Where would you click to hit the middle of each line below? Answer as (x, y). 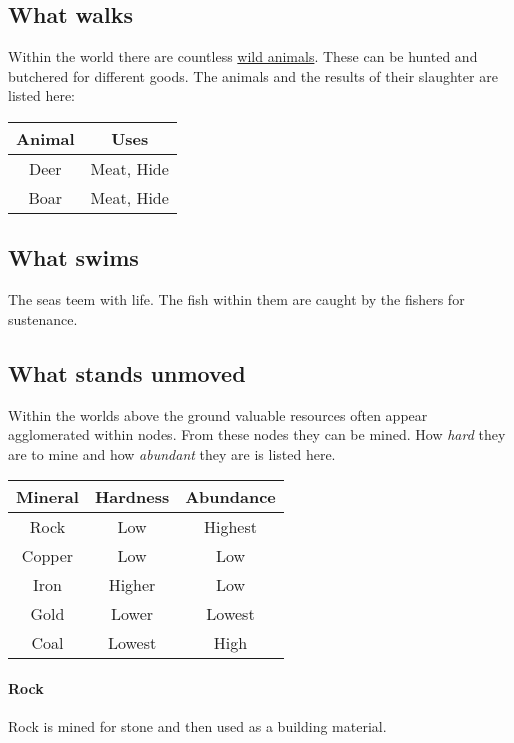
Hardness (132, 497)
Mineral (47, 497)
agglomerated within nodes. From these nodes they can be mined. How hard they (257, 434)
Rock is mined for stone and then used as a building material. (197, 726)
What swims (73, 257)
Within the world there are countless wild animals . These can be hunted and (243, 56)
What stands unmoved (127, 372)
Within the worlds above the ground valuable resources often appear (218, 414)
